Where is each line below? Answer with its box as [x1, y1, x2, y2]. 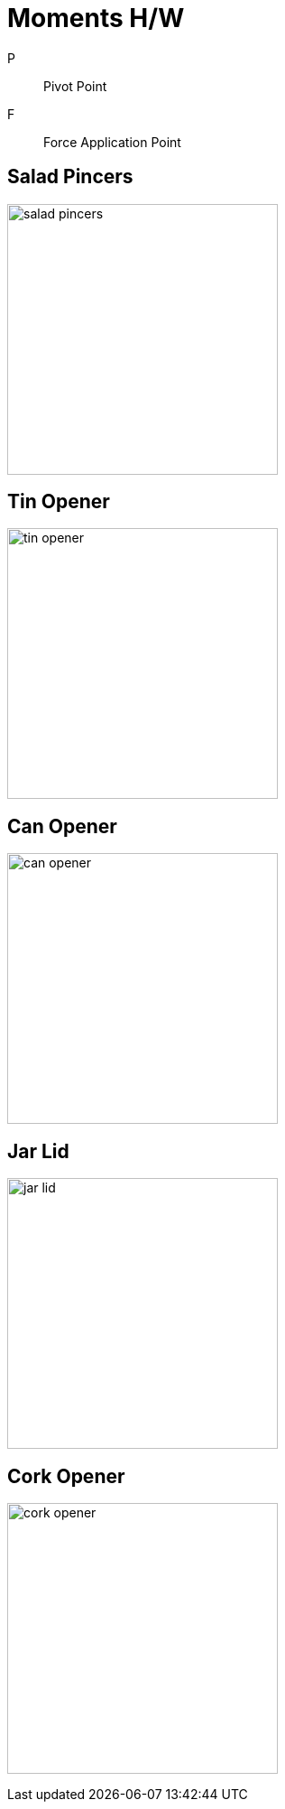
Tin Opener [7, 490, 110, 514]
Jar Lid [7, 1139, 69, 1163]
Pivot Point [43, 78, 107, 94]
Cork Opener [7, 1464, 125, 1488]
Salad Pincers [7, 165, 133, 189]
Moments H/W [7, 3, 185, 33]
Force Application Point [43, 134, 181, 150]
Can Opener [7, 814, 117, 838]
